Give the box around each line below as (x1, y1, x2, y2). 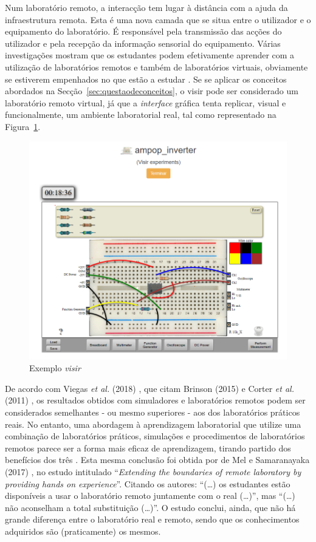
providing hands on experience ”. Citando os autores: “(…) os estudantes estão (5, 477, 290, 490)
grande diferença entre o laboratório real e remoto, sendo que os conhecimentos (5, 513, 300, 526)
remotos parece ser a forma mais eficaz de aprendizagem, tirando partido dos (5, 441, 291, 454)
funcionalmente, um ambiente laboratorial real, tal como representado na (5, 108, 276, 121)
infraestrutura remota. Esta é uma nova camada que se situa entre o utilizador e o (5, 13, 311, 26)
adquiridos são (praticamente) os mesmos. (5, 524, 161, 537)
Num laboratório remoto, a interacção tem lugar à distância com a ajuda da (5, 1, 288, 13)
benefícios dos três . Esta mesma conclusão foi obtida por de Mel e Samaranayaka (5, 453, 310, 466)
